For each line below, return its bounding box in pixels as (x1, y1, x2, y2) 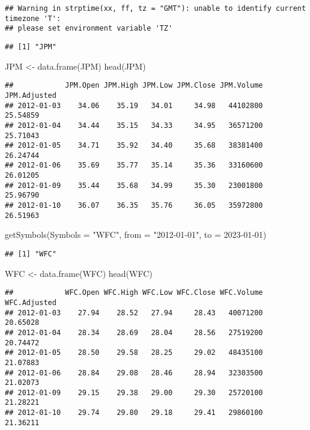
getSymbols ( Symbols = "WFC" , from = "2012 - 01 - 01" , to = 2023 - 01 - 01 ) (5, 228, 267, 241)
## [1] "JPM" (5, 42, 56, 51)
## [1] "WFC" (5, 250, 56, 258)
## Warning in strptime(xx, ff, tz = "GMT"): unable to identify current (5, 4, 306, 13)
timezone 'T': (5, 14, 61, 23)
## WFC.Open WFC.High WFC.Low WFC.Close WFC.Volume (5, 288, 263, 297)
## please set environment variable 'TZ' (5, 24, 173, 33)
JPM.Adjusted (5, 91, 56, 100)
